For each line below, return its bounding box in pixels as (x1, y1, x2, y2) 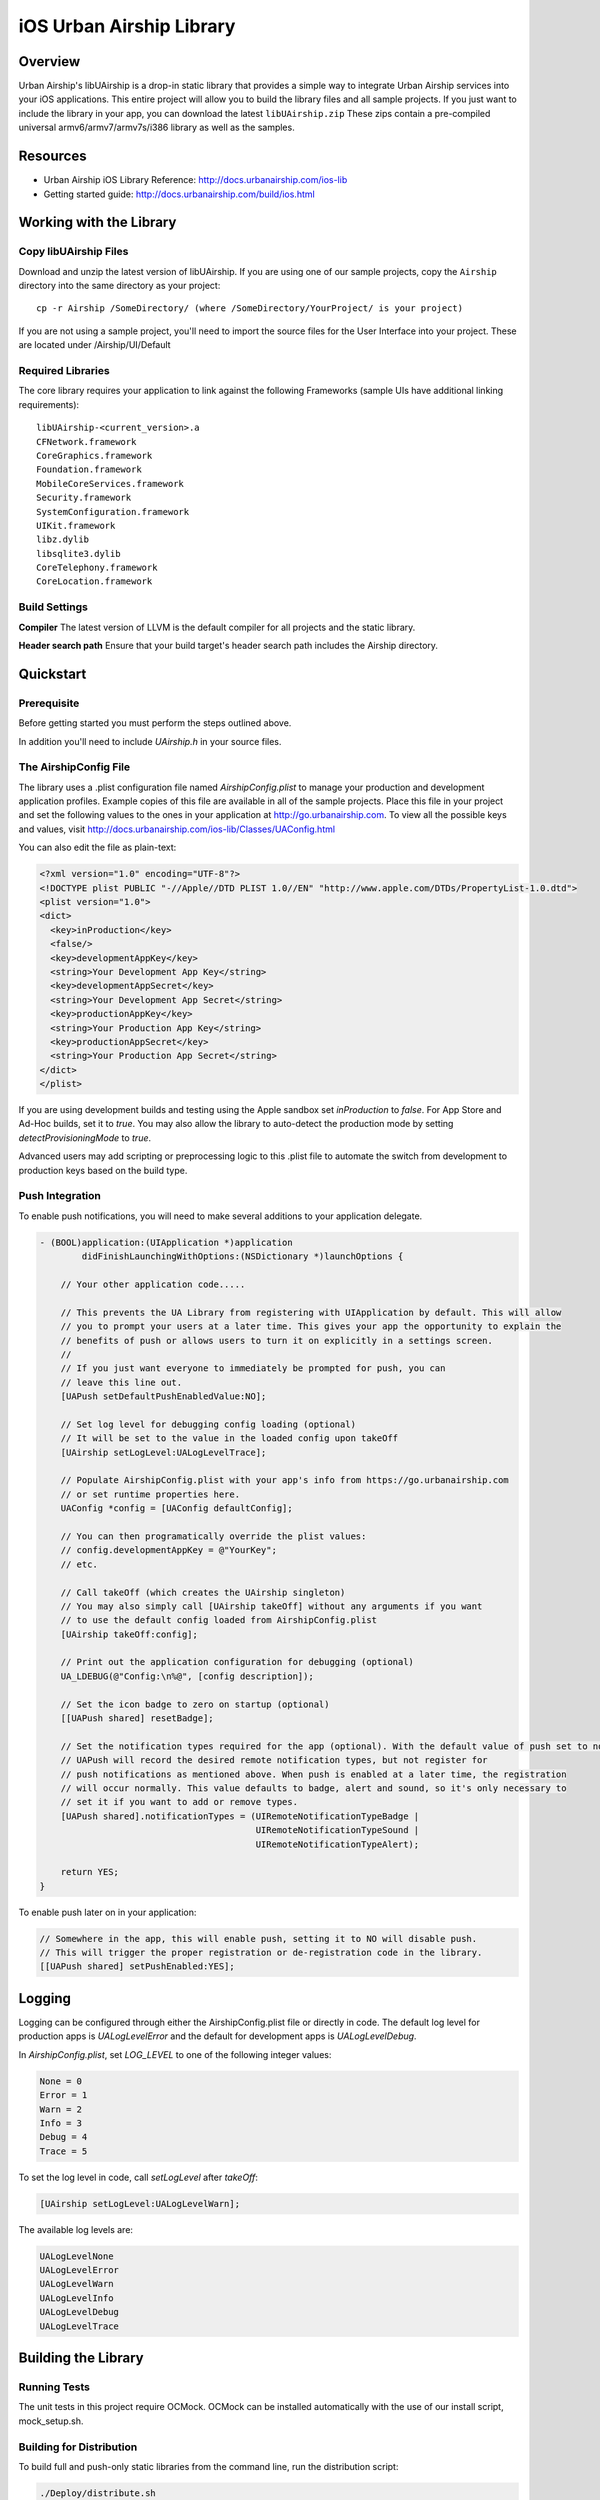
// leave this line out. (60, 1376, 183, 1388)
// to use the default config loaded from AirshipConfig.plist (60, 1615, 378, 1626)
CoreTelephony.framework (36, 562, 158, 574)
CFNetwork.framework (36, 436, 137, 447)
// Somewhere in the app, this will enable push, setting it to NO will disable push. (39, 1933, 478, 1944)
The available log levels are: (18, 2223, 134, 2235)
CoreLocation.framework (36, 576, 153, 587)
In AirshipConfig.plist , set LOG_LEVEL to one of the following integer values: (18, 2048, 332, 2060)
